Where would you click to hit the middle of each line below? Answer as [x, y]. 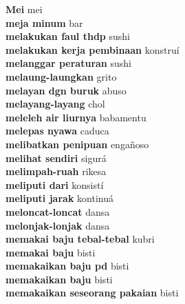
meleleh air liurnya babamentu [76, 117]
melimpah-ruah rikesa [56, 171]
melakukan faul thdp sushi [68, 36]
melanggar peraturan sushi [68, 63]
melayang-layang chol [55, 104]
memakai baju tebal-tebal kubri [80, 239]
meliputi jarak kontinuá [59, 198]
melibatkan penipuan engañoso [77, 144]
